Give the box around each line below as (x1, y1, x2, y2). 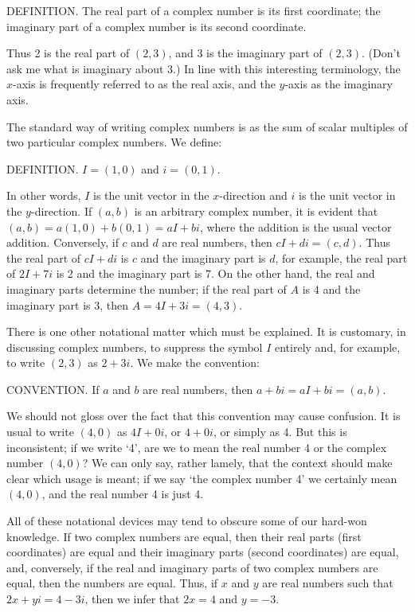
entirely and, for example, (275, 338, 401, 355)
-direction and (219, 187, 288, 204)
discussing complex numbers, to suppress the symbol (6, 338, 263, 355)
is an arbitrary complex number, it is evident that (134, 202, 378, 219)
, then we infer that (84, 591, 180, 606)
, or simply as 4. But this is (213, 423, 347, 440)
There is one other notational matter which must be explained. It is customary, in (6, 323, 406, 340)
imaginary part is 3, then (6, 296, 129, 313)
